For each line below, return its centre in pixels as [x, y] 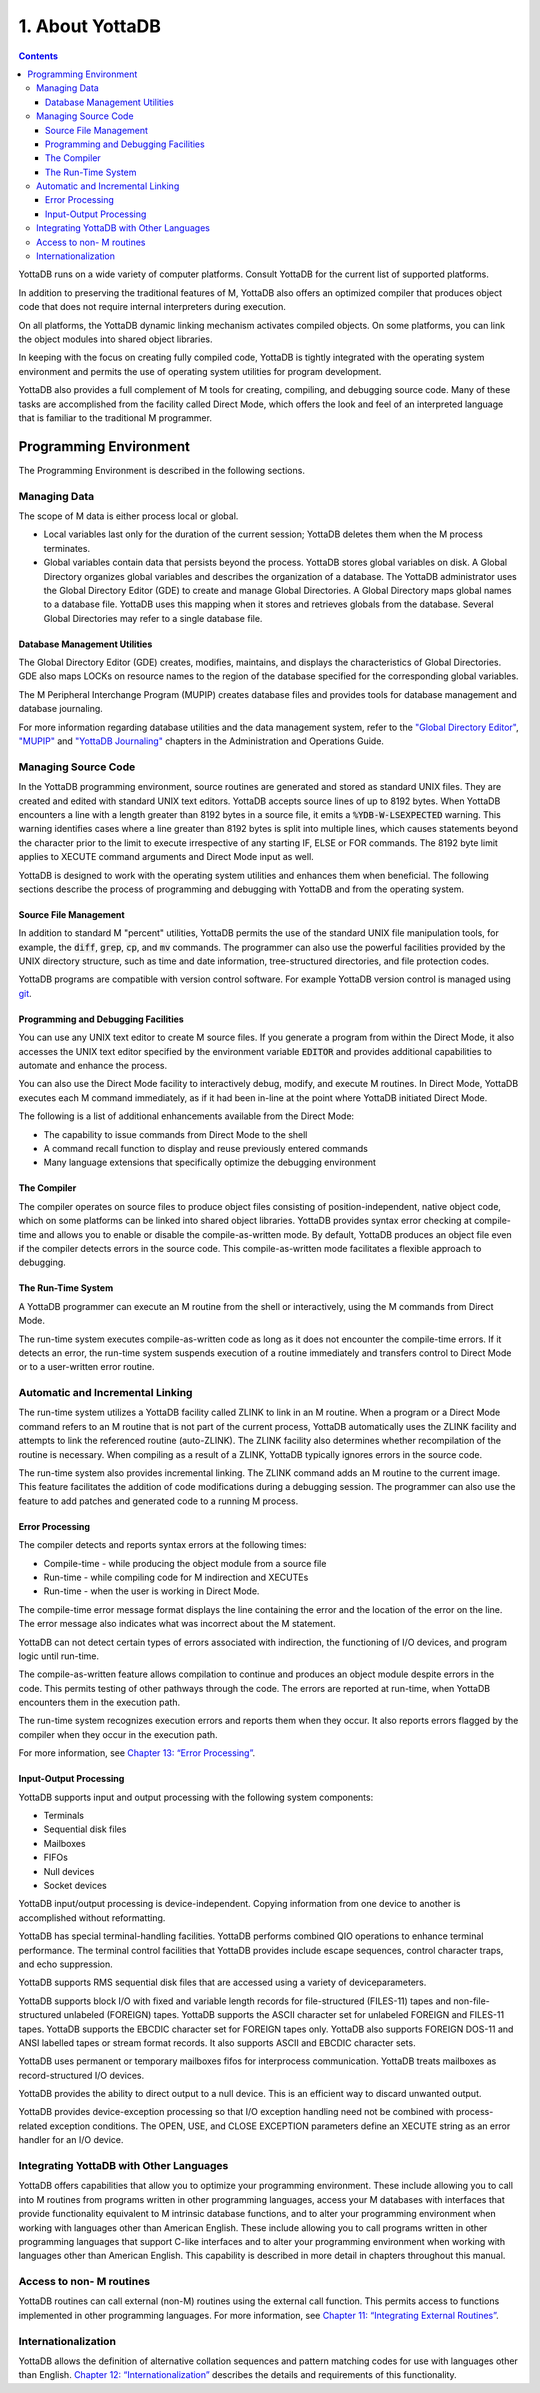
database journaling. [61, 709]
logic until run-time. [59, 1656]
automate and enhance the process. [93, 1066]
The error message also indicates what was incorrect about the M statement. [177, 1624]
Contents [38, 56]
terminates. [66, 548]
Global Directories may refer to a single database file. [153, 618]
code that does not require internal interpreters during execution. [152, 307]
